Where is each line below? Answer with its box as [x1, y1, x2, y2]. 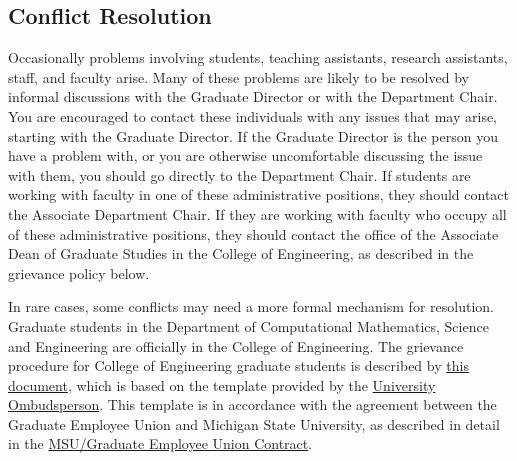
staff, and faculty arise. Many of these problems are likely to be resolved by [8, 66, 469, 87]
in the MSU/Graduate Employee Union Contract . [8, 433, 313, 454]
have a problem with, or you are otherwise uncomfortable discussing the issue [8, 145, 483, 166]
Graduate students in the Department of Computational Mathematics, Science [8, 315, 489, 336]
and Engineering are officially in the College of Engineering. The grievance [8, 335, 464, 356]
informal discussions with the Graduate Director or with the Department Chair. [8, 86, 498, 107]
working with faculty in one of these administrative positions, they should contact [8, 184, 509, 205]
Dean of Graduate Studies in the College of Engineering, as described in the [8, 243, 474, 264]
